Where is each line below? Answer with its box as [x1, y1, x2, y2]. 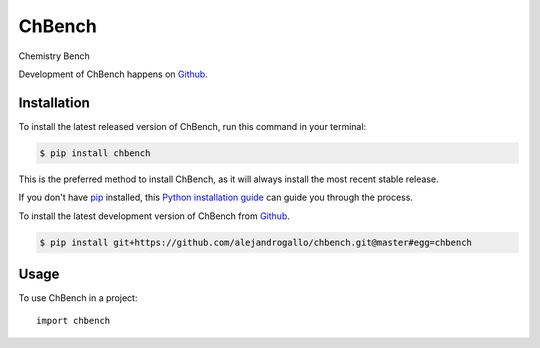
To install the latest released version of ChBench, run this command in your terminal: [18, 120, 367, 132]
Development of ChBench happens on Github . [18, 68, 209, 80]
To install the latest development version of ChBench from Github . [18, 210, 290, 222]
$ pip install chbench [39, 147, 151, 159]
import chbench [36, 315, 111, 327]
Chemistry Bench [18, 50, 90, 62]
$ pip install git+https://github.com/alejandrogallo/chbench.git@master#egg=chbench [39, 236, 472, 248]
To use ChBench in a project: [18, 292, 138, 304]
